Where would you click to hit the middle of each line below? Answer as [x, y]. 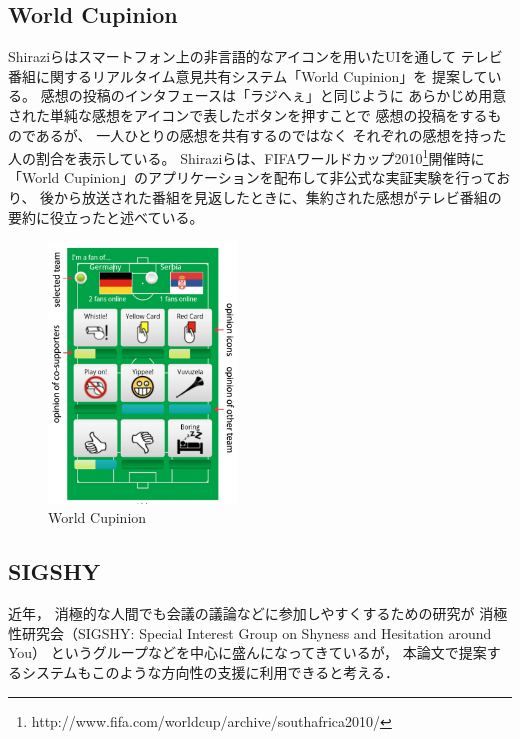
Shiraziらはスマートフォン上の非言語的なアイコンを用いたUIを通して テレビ [255, 56]
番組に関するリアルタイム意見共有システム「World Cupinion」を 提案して [248, 75]
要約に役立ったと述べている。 [106, 216]
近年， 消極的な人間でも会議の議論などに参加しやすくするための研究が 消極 [258, 613]
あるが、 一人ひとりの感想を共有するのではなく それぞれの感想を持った [271, 134]
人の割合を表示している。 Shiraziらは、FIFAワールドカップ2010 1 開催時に [246, 156]
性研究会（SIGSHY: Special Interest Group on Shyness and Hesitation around [250, 632]
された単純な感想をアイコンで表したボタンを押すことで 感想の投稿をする [248, 114]
